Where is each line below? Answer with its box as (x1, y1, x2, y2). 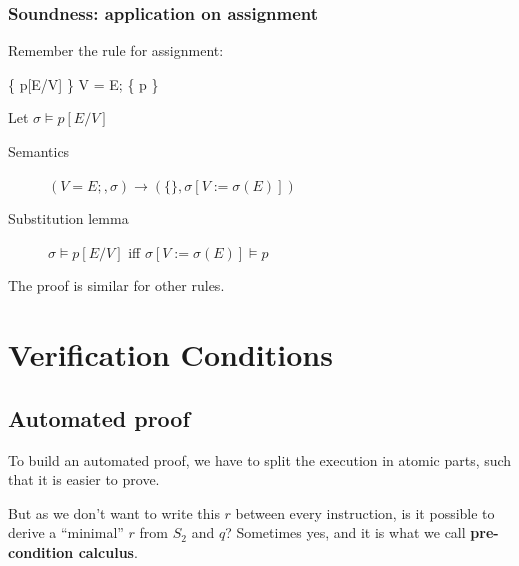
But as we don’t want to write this (8, 502, 220, 523)
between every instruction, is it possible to (235, 502, 495, 523)
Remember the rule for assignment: (8, 40, 224, 61)
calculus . (78, 541, 138, 562)
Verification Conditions (8, 334, 333, 375)
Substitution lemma (8, 208, 129, 229)
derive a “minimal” (8, 522, 124, 543)
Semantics (8, 141, 70, 161)
